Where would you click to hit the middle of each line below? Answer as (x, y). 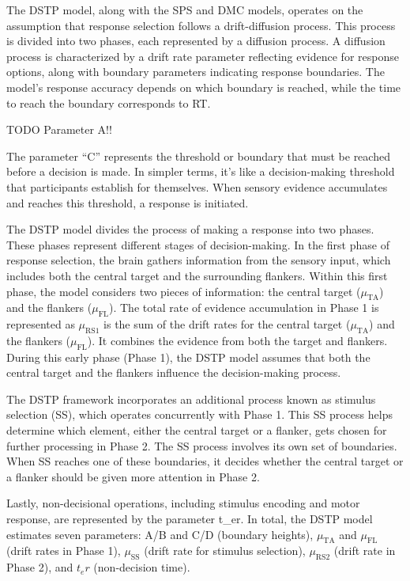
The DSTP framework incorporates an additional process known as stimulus (191, 399)
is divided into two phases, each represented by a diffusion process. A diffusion (196, 41)
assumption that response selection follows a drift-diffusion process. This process (201, 25)
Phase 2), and (40, 567)
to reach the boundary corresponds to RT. (109, 103)
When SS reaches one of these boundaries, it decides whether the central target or (205, 461)
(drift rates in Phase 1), (64, 551)
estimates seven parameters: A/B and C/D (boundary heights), (160, 534)
